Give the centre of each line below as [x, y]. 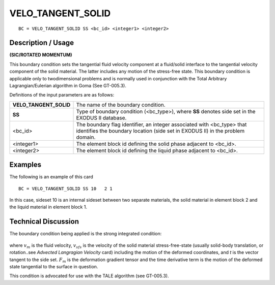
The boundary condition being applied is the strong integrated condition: [86, 234]
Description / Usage [42, 43]
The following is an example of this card [51, 177]
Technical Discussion [44, 222]
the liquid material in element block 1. [48, 207]
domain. [86, 137]
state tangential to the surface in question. [54, 266]
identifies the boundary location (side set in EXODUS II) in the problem [160, 131]
